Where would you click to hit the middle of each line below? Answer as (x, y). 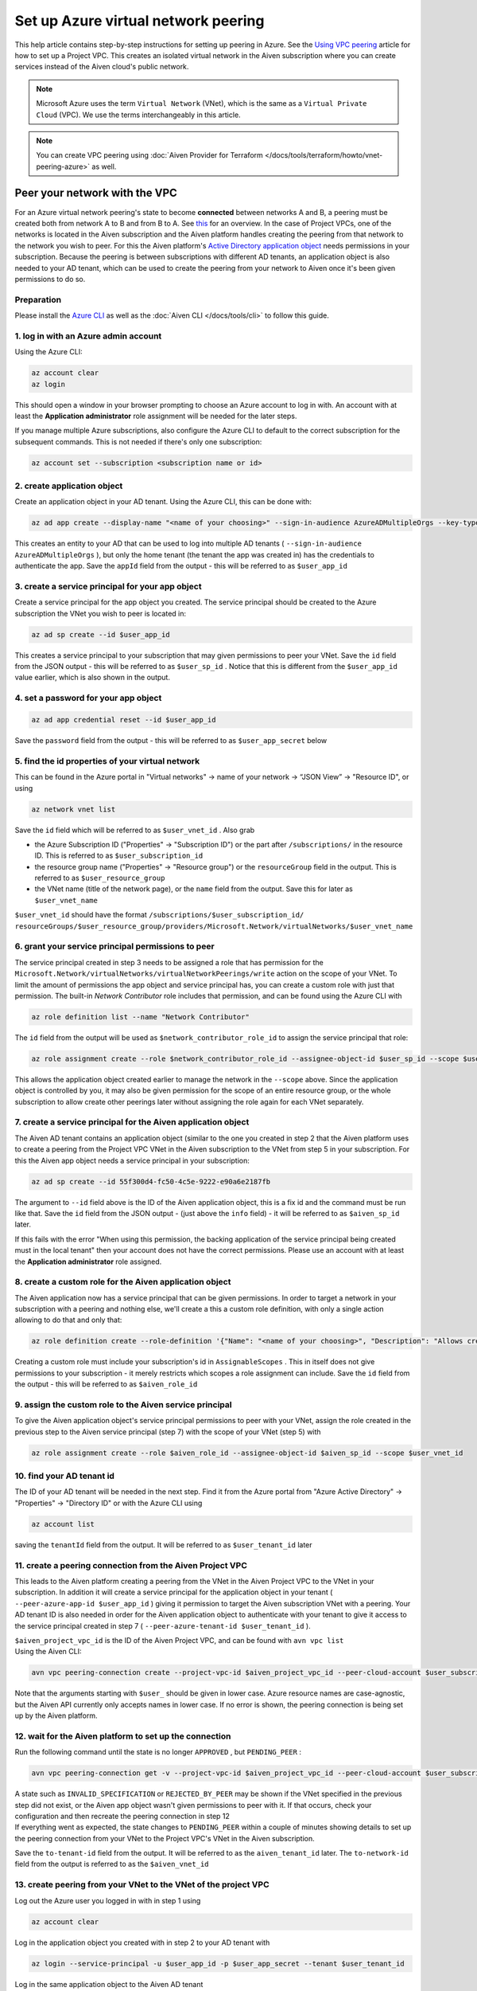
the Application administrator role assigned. (88, 1261)
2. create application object (69, 486)
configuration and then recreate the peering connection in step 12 (122, 1816)
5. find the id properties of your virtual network (107, 761)
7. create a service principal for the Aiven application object (132, 1122)
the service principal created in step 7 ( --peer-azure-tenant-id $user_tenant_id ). (163, 1625)
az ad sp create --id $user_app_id (101, 634)
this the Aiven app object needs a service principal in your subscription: (132, 1160)
